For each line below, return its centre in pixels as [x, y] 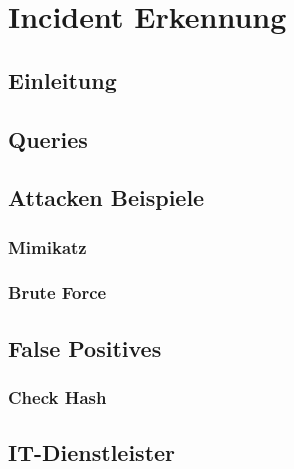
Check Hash [57, 397]
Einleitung [62, 79]
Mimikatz [47, 246]
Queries [48, 138]
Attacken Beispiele [106, 197]
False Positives [85, 347]
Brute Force [57, 292]
